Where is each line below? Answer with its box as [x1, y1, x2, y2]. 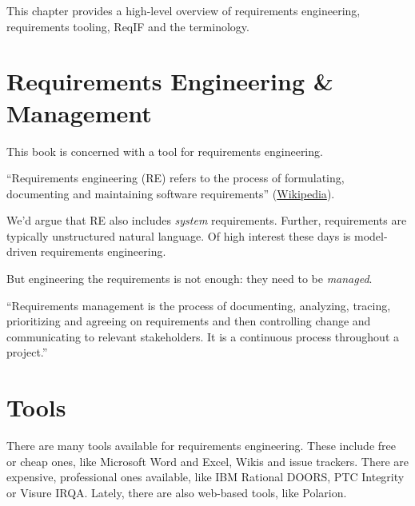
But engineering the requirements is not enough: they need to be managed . [6, 270, 373, 287]
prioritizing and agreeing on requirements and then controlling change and [6, 313, 371, 329]
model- [353, 227, 388, 244]
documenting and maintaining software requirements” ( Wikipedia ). [6, 185, 335, 201]
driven [6, 243, 38, 260]
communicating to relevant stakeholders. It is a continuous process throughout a [6, 328, 399, 345]
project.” [6, 344, 48, 361]
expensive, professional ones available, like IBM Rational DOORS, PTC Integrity [6, 468, 405, 485]
